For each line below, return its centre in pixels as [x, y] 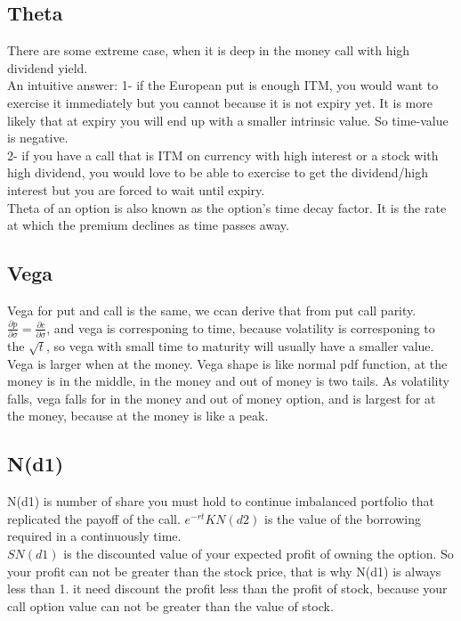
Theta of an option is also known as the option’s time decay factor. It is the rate [227, 207]
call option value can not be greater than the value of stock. [170, 605]
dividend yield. [48, 67]
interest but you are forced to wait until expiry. [136, 189]
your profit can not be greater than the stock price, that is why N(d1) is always [224, 571]
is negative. [38, 138]
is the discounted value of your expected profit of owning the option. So [259, 553]
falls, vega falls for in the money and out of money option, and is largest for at [222, 398]
